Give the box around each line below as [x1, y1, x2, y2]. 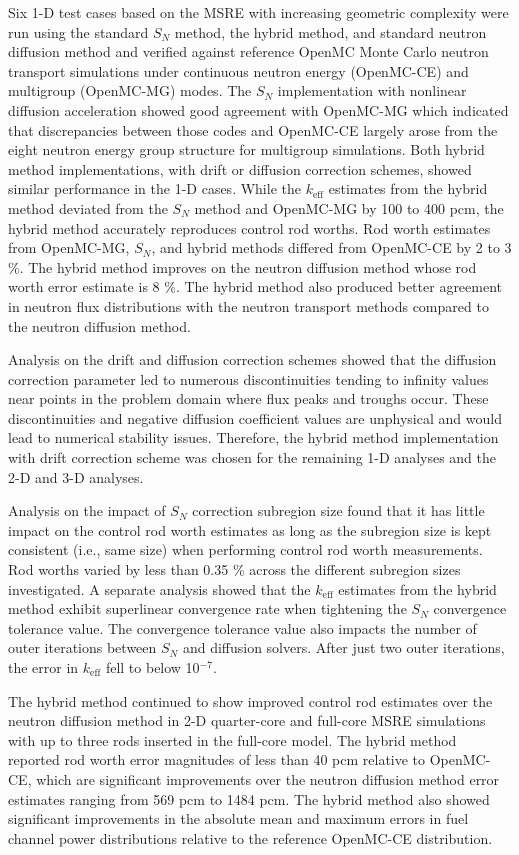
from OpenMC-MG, [8, 237, 130, 258]
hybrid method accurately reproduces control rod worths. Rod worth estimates [8, 217, 491, 238]
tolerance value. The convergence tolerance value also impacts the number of [8, 617, 477, 638]
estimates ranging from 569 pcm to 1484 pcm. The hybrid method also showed [8, 788, 490, 809]
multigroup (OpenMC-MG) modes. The [8, 80, 252, 101]
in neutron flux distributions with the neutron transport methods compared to [8, 295, 489, 316]
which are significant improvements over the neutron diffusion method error [36, 768, 500, 789]
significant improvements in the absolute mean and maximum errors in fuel [8, 808, 469, 829]
